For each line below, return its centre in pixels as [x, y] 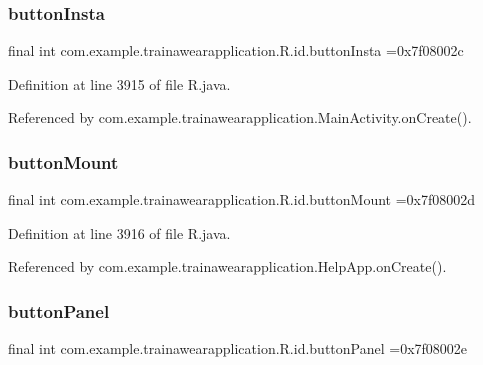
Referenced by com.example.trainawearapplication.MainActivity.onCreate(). [240, 117]
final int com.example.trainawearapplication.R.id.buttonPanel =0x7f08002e [238, 348]
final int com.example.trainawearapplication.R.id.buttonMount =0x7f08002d [242, 199]
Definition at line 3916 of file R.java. [119, 232]
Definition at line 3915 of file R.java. [119, 83]
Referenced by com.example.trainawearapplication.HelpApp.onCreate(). [227, 266]
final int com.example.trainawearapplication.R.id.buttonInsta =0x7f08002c [236, 50]
